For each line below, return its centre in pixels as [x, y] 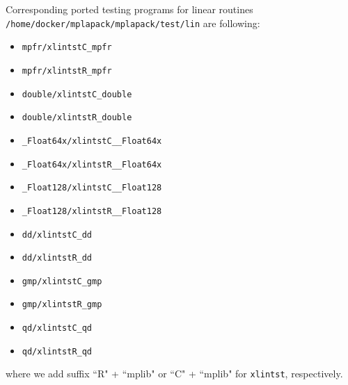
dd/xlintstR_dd [57, 258]
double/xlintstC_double [77, 94]
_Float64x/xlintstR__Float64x [92, 164]
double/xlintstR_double [77, 118]
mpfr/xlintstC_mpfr [67, 48]
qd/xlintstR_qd [57, 351]
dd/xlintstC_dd [57, 235]
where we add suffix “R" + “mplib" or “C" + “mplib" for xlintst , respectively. [174, 374]
